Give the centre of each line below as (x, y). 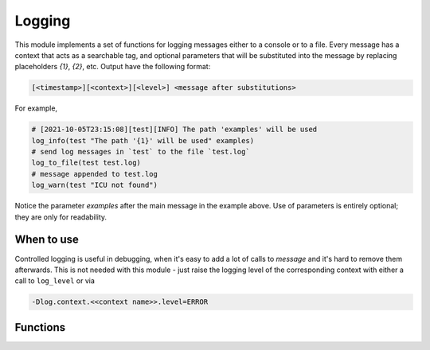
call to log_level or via (55, 281)
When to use (47, 240)
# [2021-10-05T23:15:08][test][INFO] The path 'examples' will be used (174, 130)
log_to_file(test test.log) (86, 163)
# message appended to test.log (95, 174)
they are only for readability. (61, 217)
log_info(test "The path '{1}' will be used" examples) (143, 140)
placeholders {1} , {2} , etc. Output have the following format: (113, 67)
